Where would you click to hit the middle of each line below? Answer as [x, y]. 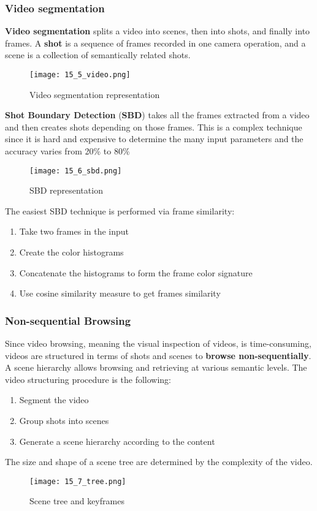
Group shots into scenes [64, 421]
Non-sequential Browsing [68, 320]
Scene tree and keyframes [77, 501]
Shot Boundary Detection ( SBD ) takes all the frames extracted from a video [157, 115]
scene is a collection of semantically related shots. [98, 55]
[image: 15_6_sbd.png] [76, 171]
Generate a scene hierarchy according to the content [117, 441]
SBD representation [66, 190]
